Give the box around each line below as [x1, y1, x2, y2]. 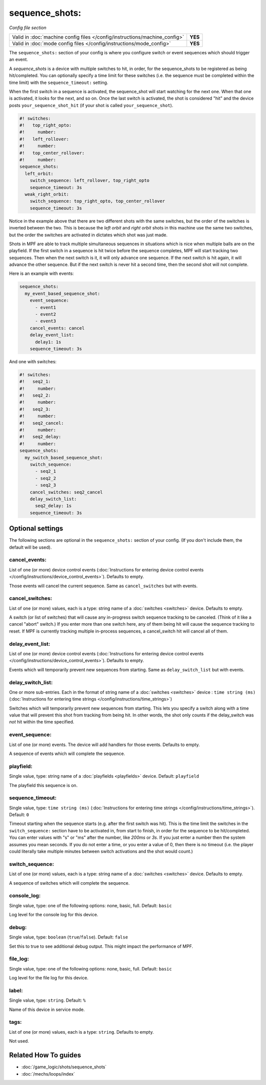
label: [9, 987, 23, 994]
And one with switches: [9, 358, 57, 365]
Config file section [9, 25, 47, 31]
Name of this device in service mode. [9, 1007, 85, 1012]
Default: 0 [9, 812, 29, 818]
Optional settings [9, 524, 64, 533]
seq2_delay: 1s [35, 503, 72, 509]
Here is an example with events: [9, 270, 74, 276]
